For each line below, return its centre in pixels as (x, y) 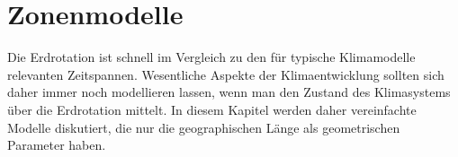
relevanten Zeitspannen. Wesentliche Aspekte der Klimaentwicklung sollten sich (226, 74)
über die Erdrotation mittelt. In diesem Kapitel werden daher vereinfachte (212, 109)
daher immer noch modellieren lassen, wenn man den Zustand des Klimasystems (229, 92)
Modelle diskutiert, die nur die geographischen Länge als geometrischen (204, 127)
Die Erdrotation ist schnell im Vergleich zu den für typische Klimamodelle (211, 57)
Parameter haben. (57, 145)
